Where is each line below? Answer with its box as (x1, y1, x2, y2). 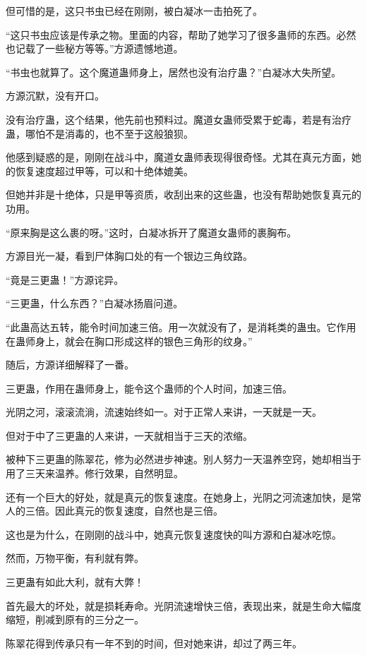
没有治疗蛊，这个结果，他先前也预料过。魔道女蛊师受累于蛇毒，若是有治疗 (6, 112, 351, 126)
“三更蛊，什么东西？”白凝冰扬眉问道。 (6, 296, 183, 311)
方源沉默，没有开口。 (6, 88, 104, 103)
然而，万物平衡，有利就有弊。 (6, 551, 144, 565)
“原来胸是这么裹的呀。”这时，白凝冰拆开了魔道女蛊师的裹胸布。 (6, 224, 297, 239)
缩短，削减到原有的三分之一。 (6, 612, 144, 627)
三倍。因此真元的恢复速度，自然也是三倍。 (25, 503, 223, 518)
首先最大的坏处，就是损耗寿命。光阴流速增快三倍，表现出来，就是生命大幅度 (6, 598, 361, 613)
